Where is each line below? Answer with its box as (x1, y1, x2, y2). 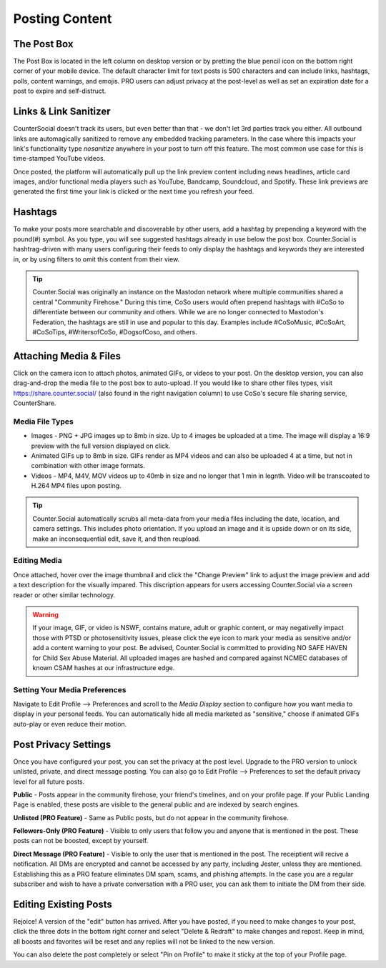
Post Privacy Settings (13, 738, 112, 750)
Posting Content (13, 11, 112, 26)
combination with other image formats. (31, 461, 146, 470)
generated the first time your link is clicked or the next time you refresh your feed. (13, 187, 254, 196)
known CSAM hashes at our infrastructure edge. (32, 663, 175, 672)
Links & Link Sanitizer (13, 106, 111, 118)
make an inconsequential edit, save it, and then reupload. (32, 534, 201, 543)
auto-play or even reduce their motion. (13, 719, 127, 728)
